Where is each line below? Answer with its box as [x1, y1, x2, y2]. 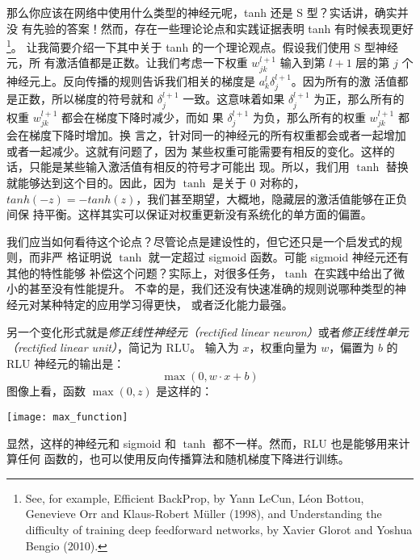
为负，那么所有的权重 [252, 108, 366, 125]
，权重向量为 [249, 339, 317, 356]
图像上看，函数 [6, 382, 86, 399]
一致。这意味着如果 [183, 90, 285, 107]
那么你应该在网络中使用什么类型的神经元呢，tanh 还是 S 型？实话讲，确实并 [6, 4, 409, 20]
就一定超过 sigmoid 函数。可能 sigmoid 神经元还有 [148, 249, 409, 265]
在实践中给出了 [314, 264, 394, 281]
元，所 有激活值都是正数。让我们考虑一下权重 [6, 54, 248, 71]
